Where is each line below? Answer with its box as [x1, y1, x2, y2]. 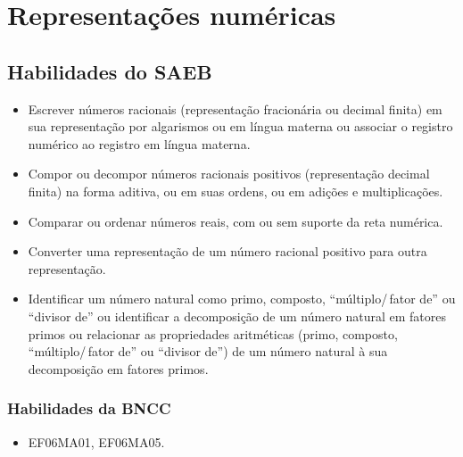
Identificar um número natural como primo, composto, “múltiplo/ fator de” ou [28, 289, 456, 308]
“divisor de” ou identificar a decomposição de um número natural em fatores [28, 306, 447, 325]
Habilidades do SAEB [7, 57, 212, 85]
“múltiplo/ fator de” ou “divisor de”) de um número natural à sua [28, 342, 388, 361]
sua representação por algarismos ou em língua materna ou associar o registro [28, 117, 453, 136]
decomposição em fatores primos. [28, 359, 209, 378]
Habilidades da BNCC [7, 397, 171, 420]
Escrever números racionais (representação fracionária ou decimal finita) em [28, 99, 442, 118]
